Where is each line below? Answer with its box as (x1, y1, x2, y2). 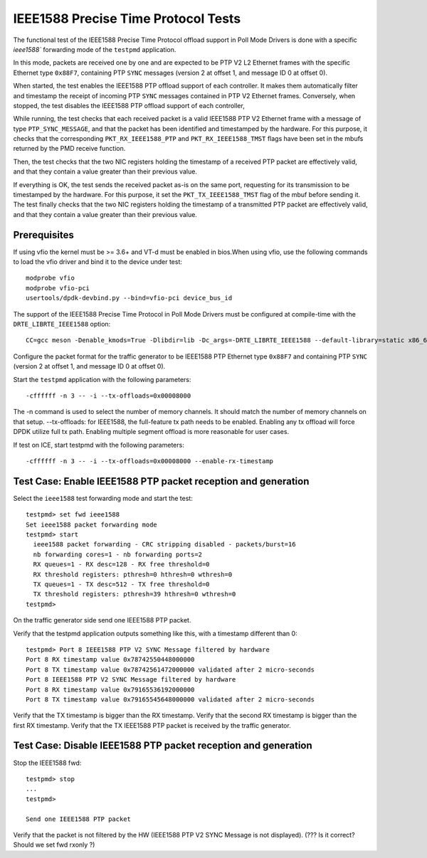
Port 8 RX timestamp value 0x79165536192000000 (26, 685, 195, 694)
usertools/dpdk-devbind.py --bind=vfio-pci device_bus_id (26, 294, 233, 302)
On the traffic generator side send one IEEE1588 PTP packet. (13, 616, 191, 625)
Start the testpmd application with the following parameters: (13, 375, 191, 383)
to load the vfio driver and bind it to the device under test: (13, 258, 183, 266)
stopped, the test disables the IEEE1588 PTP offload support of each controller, (13, 101, 245, 110)
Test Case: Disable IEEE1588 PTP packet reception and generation (13, 740, 312, 752)
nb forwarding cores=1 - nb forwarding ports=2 (33, 550, 203, 558)
